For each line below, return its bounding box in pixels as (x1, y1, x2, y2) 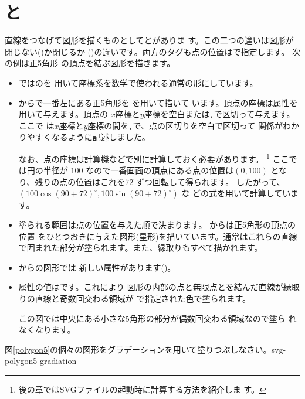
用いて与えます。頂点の (18, 108, 108, 120)
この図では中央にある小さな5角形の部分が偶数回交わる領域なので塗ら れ (18, 312, 297, 324)
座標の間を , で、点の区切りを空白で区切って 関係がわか (87, 119, 299, 131)
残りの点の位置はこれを (35, 175, 126, 187)
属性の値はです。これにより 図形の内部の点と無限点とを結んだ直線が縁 (18, 281, 292, 293)
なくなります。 (18, 323, 76, 336)
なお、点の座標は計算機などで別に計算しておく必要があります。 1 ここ (18, 151, 289, 165)
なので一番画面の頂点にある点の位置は (86, 164, 234, 176)
